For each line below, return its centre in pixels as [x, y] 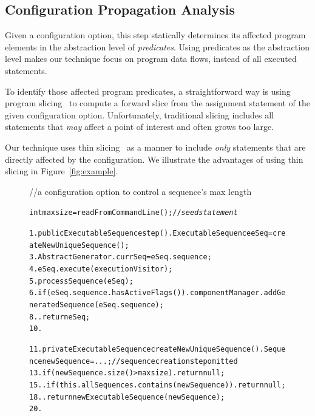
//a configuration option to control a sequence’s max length [141, 191]
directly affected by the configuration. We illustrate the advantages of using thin [154, 159]
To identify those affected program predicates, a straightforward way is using [148, 91]
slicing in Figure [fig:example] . [62, 171]
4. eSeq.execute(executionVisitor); [101, 269]
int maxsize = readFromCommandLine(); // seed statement [134, 213]
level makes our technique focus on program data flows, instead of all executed [151, 59]
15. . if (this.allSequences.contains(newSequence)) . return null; [157, 385]
